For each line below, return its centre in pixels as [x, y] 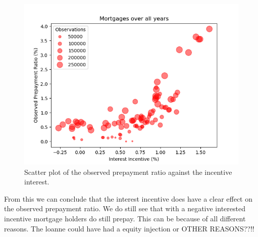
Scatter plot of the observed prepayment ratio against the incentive [128, 172]
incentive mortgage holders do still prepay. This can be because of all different [125, 218]
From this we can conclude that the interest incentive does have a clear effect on [128, 198]
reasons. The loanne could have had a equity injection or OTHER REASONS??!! [129, 228]
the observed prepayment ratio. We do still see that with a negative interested [125, 208]
